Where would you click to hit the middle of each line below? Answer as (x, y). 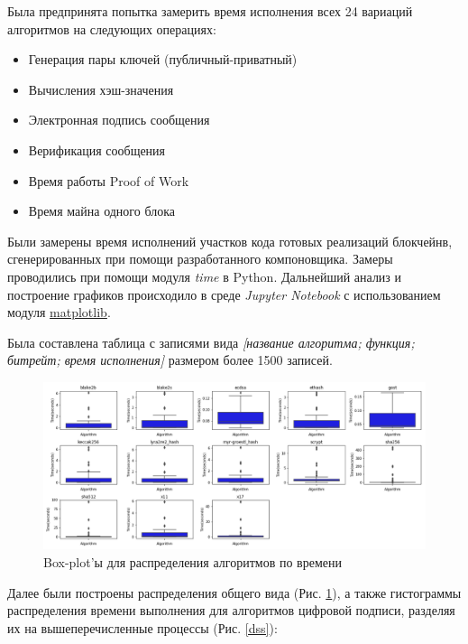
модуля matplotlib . (59, 312)
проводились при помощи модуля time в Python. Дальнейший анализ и (205, 276)
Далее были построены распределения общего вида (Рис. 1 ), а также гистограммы (234, 592)
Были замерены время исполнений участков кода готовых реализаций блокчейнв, (230, 241)
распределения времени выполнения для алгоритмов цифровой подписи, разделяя (231, 610)
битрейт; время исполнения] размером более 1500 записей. (170, 360)
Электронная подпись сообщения (119, 120)
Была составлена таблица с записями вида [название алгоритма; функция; (211, 342)
